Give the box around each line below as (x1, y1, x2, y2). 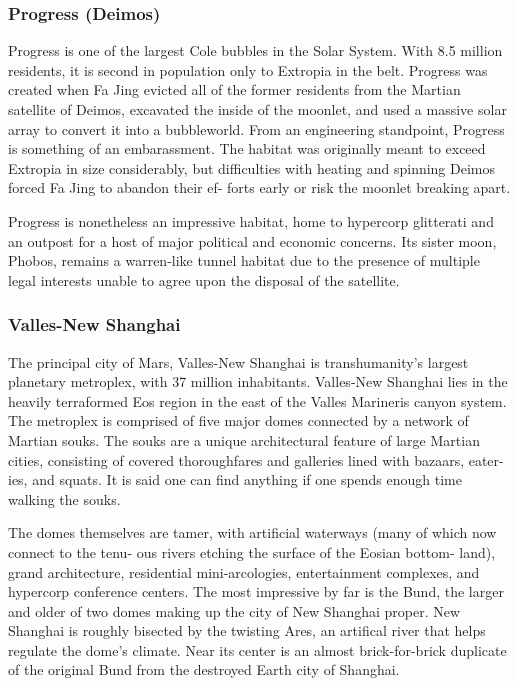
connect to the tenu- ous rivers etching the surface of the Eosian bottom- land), (8, 541, 496, 562)
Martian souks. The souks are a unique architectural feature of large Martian (8, 429, 480, 450)
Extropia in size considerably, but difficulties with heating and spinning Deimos (8, 157, 496, 178)
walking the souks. (8, 488, 121, 509)
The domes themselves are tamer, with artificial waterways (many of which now (8, 522, 497, 543)
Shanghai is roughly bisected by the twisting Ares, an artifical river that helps (8, 620, 486, 641)
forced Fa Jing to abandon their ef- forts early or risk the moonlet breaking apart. (8, 177, 511, 198)
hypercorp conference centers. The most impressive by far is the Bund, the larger (8, 581, 504, 602)
